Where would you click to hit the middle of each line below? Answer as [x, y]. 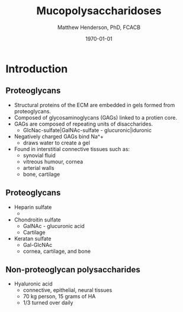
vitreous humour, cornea [53, 162]
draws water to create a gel [56, 143]
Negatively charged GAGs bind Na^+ [59, 136]
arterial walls [38, 168]
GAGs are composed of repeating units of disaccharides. [84, 124]
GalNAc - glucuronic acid [54, 226]
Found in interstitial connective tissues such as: [72, 149]
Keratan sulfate [33, 239]
